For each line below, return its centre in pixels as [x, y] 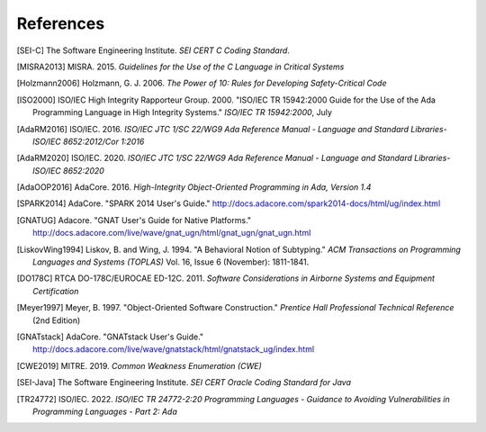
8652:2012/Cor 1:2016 [104, 141]
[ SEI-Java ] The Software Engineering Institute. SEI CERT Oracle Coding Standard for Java [184, 382]
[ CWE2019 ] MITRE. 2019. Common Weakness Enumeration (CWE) [139, 365]
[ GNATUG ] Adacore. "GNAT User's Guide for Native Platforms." [134, 220]
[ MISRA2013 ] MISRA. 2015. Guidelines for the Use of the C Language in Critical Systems [180, 67]
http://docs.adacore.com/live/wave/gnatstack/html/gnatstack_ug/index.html [174, 349]
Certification [56, 291]
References [61, 23]
